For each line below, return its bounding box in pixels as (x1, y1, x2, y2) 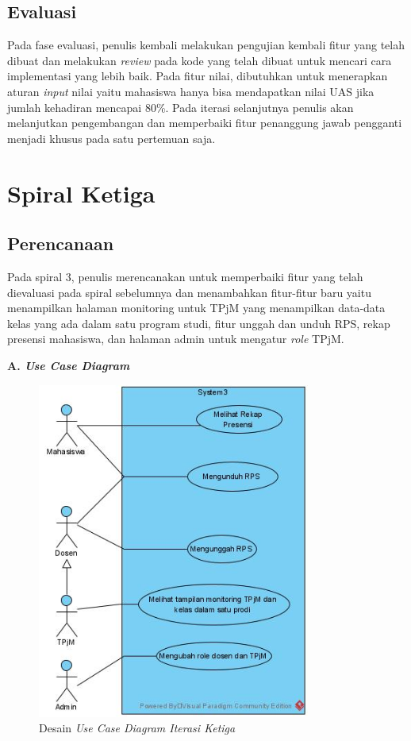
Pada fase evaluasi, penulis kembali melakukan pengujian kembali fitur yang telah (7, 37, 405, 53)
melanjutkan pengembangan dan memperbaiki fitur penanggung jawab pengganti (7, 114, 402, 131)
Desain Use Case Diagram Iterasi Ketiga (39, 720, 236, 736)
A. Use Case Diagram (7, 357, 130, 373)
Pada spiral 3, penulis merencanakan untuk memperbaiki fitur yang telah (7, 268, 363, 284)
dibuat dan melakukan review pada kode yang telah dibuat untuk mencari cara (7, 52, 392, 68)
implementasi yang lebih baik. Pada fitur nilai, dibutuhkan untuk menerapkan (7, 68, 388, 84)
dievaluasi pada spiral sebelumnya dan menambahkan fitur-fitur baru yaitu (7, 284, 371, 300)
